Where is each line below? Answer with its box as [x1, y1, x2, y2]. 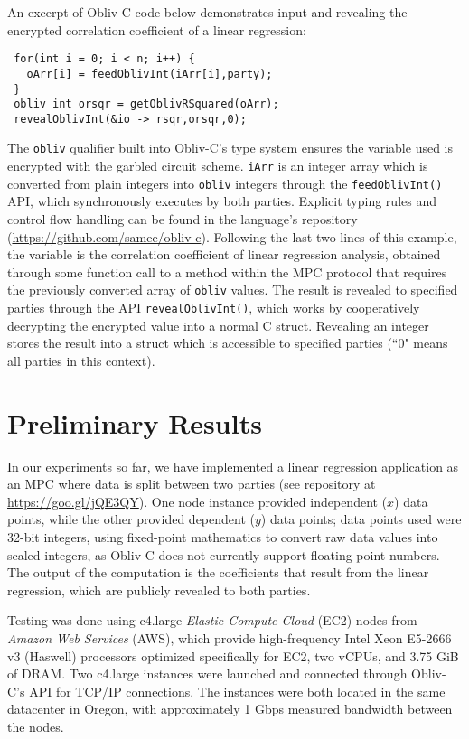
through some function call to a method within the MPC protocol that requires [7, 262, 447, 281]
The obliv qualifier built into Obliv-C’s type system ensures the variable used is [7, 138, 454, 157]
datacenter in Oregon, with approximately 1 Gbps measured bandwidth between [7, 699, 453, 718]
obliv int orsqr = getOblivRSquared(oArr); [14, 98, 279, 111]
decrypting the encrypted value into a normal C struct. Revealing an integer [7, 315, 429, 334]
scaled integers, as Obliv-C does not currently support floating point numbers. [7, 545, 440, 564]
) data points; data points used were [260, 510, 462, 529]
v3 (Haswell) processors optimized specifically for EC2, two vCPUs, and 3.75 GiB [7, 646, 459, 665]
